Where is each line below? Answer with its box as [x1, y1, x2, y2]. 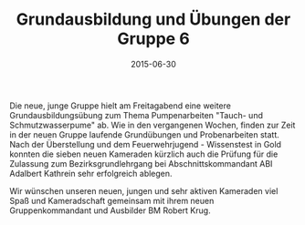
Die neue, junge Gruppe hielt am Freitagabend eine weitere [9, 100, 231, 111]
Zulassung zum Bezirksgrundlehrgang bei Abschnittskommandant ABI [9, 158, 273, 169]
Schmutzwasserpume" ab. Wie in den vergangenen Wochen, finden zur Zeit [9, 119, 296, 130]
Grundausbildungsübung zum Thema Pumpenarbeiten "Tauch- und [9, 109, 263, 120]
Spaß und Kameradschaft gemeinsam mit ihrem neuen [9, 195, 215, 206]
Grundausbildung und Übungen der [16, 9, 291, 30]
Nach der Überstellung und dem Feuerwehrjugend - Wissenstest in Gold [9, 138, 281, 149]
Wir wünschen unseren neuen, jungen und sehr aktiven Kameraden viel [9, 185, 279, 196]
